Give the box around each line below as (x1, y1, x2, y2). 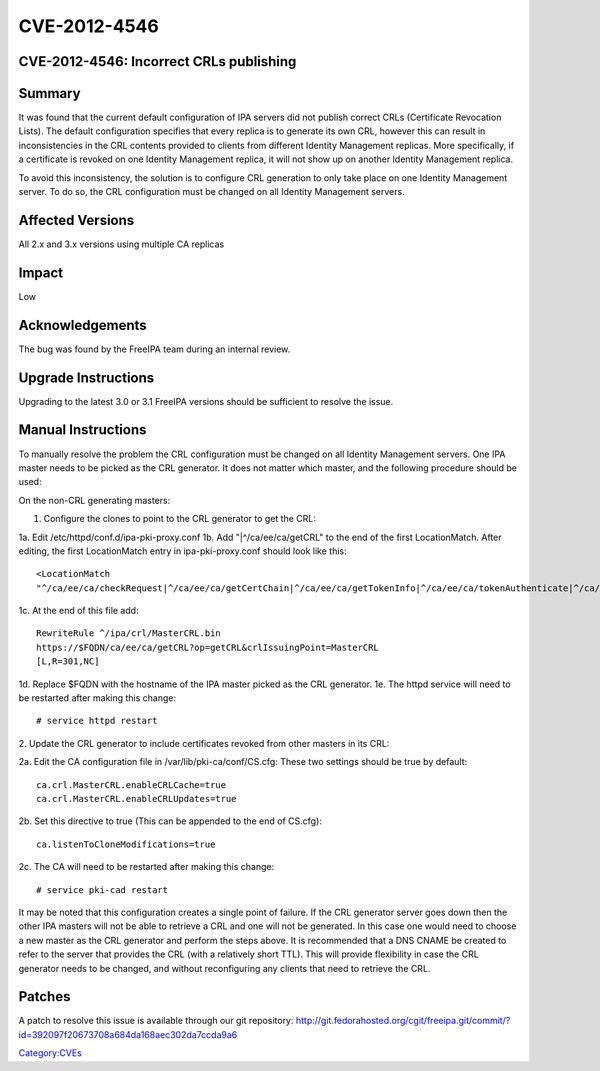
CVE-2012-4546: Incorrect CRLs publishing (18, 53, 297, 70)
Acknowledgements (18, 316, 147, 334)
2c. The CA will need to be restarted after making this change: (18, 861, 275, 873)
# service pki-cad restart (36, 884, 169, 895)
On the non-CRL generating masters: (18, 494, 171, 506)
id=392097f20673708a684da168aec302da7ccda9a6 (18, 1028, 238, 1040)
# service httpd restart (36, 715, 158, 727)
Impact (18, 264, 64, 281)
